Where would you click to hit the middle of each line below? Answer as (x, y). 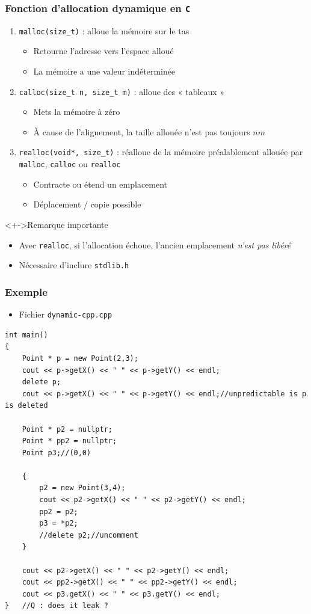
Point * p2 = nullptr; (67, 429)
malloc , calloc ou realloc (70, 164)
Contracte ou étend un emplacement (100, 184)
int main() (26, 335)
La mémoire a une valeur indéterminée (104, 71)
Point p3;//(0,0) (57, 453)
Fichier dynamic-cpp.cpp (66, 314)
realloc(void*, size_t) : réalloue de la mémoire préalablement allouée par (161, 152)
